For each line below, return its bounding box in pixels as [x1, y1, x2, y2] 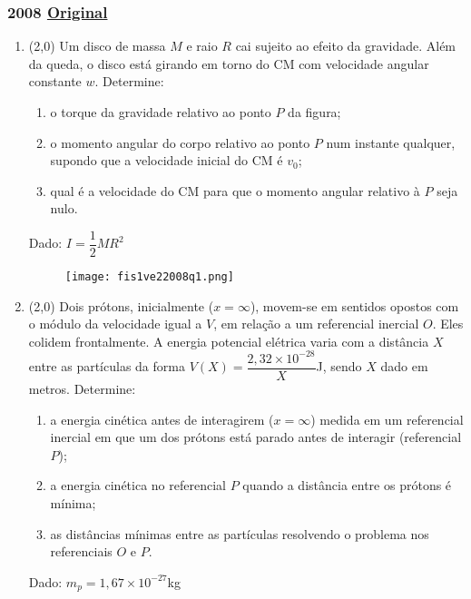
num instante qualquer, [326, 133, 456, 152]
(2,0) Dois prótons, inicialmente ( [28, 296, 214, 315]
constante [28, 72, 82, 91]
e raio [186, 36, 218, 55]
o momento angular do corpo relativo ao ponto [50, 133, 310, 152]
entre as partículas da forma [28, 357, 185, 376]
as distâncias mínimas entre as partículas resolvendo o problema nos [50, 524, 429, 543]
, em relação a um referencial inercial [213, 314, 419, 333]
